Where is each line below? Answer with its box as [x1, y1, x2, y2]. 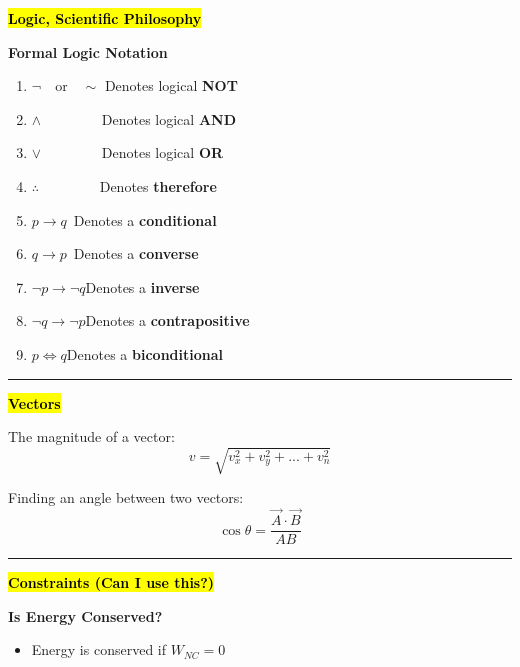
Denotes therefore [99, 175, 217, 196]
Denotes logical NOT [104, 75, 238, 96]
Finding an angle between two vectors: [8, 487, 244, 508]
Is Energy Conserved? [8, 605, 163, 626]
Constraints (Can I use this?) [8, 572, 215, 593]
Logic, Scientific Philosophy [8, 8, 202, 28]
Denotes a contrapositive [85, 310, 250, 331]
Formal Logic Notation [8, 41, 168, 62]
